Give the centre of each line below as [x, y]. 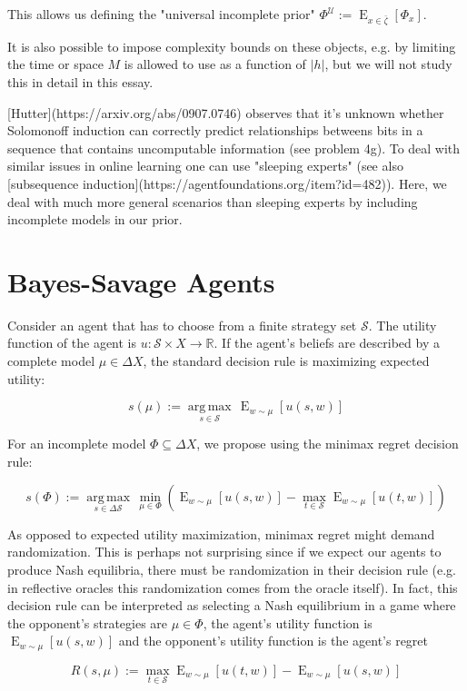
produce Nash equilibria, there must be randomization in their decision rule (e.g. [232, 569]
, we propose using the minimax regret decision [328, 444]
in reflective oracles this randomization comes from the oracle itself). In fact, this [233, 587]
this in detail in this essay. [80, 81]
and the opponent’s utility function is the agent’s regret [273, 641]
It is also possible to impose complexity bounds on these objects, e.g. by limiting [232, 46]
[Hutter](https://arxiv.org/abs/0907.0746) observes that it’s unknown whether [226, 112]
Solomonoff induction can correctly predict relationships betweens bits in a [215, 130]
